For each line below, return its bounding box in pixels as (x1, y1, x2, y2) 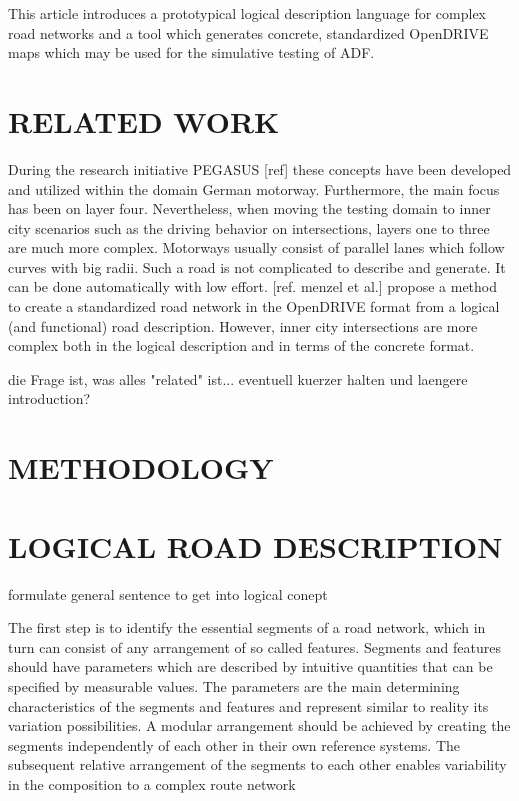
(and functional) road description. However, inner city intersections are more (8, 315, 478, 336)
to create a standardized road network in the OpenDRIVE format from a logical (8, 296, 500, 317)
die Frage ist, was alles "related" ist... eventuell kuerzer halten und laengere (8, 368, 468, 389)
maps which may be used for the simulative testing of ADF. (8, 42, 375, 63)
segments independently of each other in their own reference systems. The (8, 734, 460, 755)
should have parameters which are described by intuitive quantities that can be (8, 656, 493, 677)
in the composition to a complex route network (8, 773, 296, 794)
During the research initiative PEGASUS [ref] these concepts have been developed (8, 158, 512, 179)
